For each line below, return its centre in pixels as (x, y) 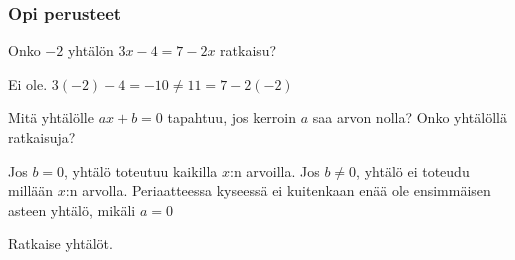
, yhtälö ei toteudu (413, 170)
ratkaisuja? (42, 137)
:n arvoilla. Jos (274, 170)
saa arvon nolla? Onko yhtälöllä (409, 117)
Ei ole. (28, 83)
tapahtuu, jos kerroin (232, 117)
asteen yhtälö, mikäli (72, 209)
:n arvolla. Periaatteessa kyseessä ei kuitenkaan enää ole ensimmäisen (278, 190)
